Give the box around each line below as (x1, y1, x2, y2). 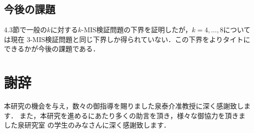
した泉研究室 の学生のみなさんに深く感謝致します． (4, 120, 171, 130)
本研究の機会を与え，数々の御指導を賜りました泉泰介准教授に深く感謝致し (4, 101, 244, 111)
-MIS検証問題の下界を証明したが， (81, 24, 192, 35)
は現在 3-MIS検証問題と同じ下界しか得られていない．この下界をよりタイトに (4, 34, 251, 44)
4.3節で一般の (4, 24, 47, 35)
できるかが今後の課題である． (4, 44, 100, 54)
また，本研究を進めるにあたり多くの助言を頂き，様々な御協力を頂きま (20, 110, 246, 120)
